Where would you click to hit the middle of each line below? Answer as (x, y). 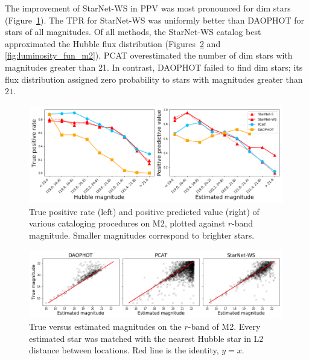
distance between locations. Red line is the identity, (124, 350)
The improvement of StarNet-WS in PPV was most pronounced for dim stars (148, 8)
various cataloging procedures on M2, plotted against (127, 223)
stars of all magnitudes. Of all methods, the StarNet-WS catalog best (133, 32)
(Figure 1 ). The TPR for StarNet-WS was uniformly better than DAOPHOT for (154, 20)
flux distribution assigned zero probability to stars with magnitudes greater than (154, 79)
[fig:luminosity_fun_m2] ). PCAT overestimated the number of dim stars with (149, 55)
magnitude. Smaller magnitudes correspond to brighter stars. (142, 235)
